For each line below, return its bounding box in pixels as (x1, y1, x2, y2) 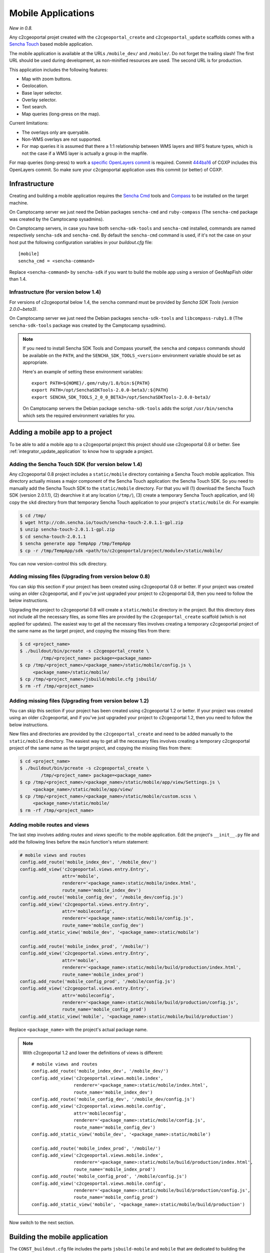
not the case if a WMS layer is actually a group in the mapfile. (21, 150, 148, 156)
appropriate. (22, 359, 48, 365)
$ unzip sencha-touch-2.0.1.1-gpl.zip (19, 527, 115, 532)
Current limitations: (9, 120, 48, 126)
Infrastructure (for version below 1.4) (9, 289, 101, 296)
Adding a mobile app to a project (9, 428, 112, 437)
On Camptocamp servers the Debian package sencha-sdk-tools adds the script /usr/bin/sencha (22, 405, 233, 411)
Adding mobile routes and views (9, 821, 89, 828)
